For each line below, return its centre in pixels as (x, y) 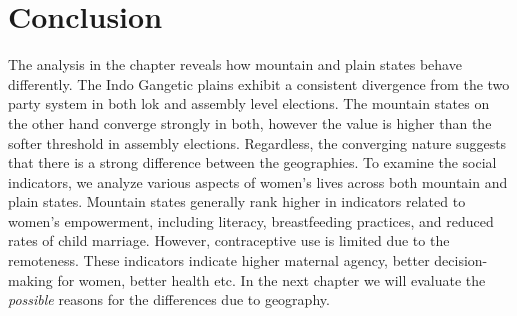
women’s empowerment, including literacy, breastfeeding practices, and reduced (251, 220)
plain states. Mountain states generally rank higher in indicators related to (237, 201)
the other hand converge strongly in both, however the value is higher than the (250, 122)
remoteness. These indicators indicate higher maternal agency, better (219, 260)
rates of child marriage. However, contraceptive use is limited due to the (229, 240)
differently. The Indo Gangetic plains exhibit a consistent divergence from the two (259, 83)
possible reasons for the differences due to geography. (169, 299)
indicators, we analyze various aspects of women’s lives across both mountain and (258, 181)
